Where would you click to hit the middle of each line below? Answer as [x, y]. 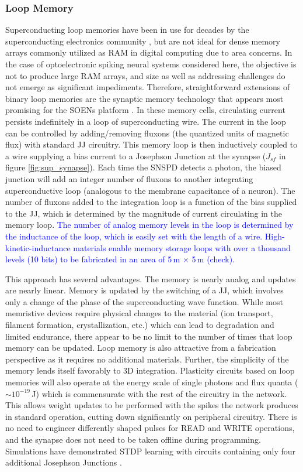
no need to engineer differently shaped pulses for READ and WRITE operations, [150, 428]
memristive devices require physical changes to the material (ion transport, [139, 313]
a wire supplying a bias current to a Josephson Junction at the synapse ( [136, 155]
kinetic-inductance [38, 247]
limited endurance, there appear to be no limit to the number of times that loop [149, 336]
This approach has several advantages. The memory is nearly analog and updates [151, 278]
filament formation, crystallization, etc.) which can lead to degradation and [140, 325]
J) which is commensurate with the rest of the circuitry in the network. [159, 393]
